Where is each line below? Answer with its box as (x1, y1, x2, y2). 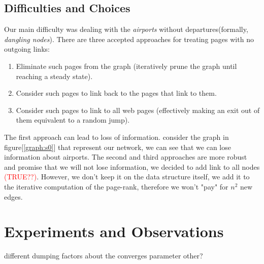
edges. (4, 191, 23, 202)
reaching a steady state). (16, 70, 93, 81)
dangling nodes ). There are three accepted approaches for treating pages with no (4, 33, 254, 44)
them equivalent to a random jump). (16, 115, 130, 125)
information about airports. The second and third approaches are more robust (4, 152, 247, 162)
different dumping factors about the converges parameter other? (4, 250, 203, 261)
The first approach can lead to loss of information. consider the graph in (4, 131, 229, 142)
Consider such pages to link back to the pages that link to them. (16, 88, 217, 98)
